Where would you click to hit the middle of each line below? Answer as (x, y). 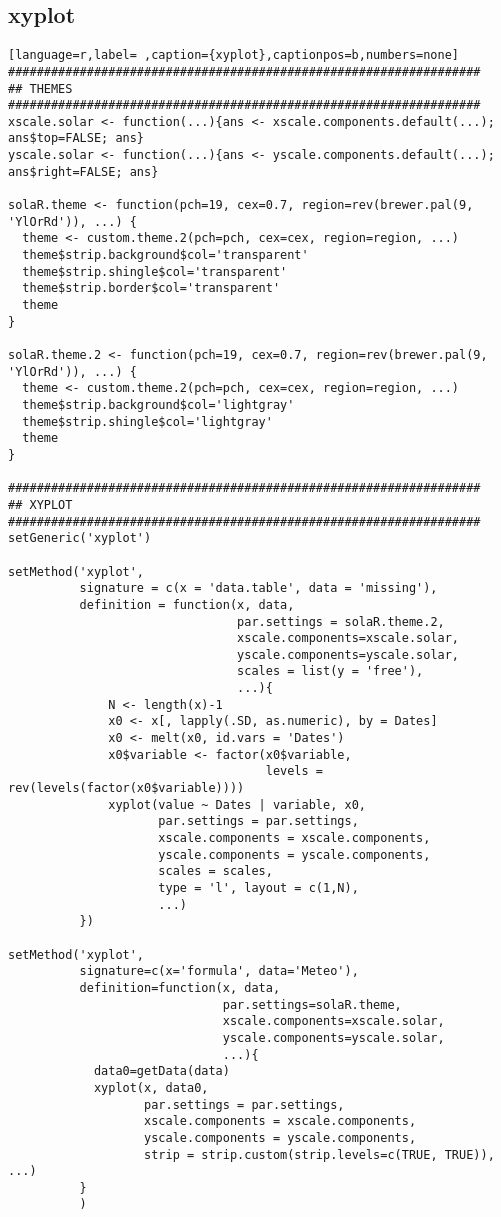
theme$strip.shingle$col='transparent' (155, 271)
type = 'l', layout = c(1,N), (258, 888)
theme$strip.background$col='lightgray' (158, 404)
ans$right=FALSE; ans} (83, 171)
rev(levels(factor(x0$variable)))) (126, 788)
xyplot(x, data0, (151, 1087)
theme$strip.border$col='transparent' (151, 288)
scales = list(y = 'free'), (330, 671)
